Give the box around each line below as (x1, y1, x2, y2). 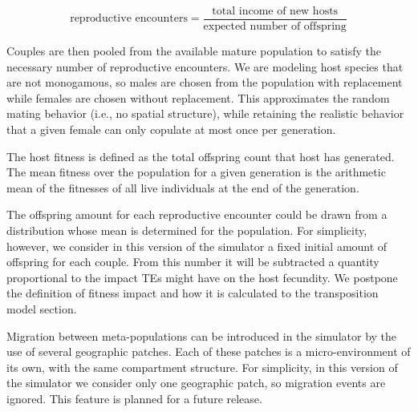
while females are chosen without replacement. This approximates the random (6, 89, 390, 106)
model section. (6, 300, 77, 317)
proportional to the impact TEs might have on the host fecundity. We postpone (6, 269, 398, 285)
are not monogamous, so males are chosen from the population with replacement (6, 74, 403, 91)
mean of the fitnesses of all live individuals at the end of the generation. (6, 179, 359, 196)
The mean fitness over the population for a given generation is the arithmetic (6, 164, 386, 180)
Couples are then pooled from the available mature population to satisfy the (6, 42, 382, 59)
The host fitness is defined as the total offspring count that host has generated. (6, 147, 395, 164)
